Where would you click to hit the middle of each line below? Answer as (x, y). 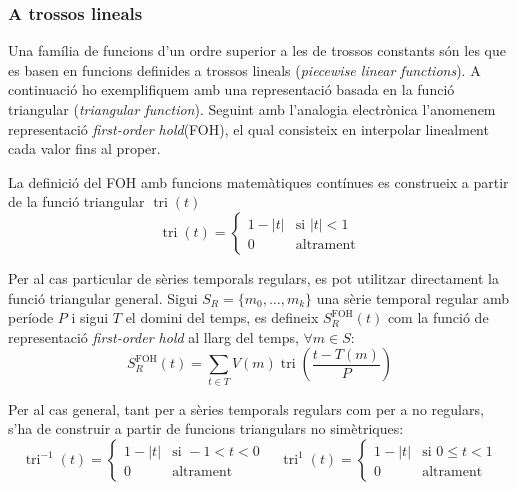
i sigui (90, 317)
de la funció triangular (76, 201)
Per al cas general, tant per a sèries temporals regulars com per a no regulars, (246, 408)
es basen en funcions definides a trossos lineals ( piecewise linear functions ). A (244, 69)
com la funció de (438, 317)
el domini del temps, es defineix (222, 317)
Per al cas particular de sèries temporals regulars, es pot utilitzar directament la (253, 277)
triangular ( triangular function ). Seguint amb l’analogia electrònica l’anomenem (252, 109)
